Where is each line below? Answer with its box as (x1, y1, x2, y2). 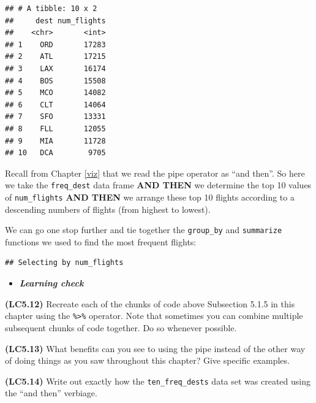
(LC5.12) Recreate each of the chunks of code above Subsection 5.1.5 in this (5, 297, 295, 310)
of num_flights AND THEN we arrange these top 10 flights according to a (5, 190, 295, 203)
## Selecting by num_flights (5, 258, 124, 267)
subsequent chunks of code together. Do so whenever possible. (5, 321, 237, 334)
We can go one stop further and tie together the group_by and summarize (5, 223, 282, 236)
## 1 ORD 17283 (5, 40, 106, 49)
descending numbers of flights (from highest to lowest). (5, 202, 211, 215)
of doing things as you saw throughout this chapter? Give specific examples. (5, 354, 290, 367)
